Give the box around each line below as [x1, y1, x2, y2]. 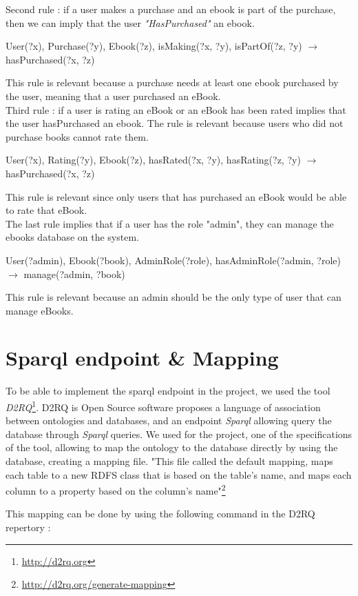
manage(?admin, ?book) [23, 266, 125, 281]
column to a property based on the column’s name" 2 [6, 481, 226, 497]
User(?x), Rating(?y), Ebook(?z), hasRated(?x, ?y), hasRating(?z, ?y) [6, 152, 301, 167]
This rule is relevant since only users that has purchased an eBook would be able [6, 189, 347, 203]
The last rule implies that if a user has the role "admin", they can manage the [6, 216, 334, 230]
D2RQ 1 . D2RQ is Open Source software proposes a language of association [6, 398, 321, 414]
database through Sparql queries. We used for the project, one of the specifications [6, 426, 352, 441]
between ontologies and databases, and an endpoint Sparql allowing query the [6, 413, 332, 428]
